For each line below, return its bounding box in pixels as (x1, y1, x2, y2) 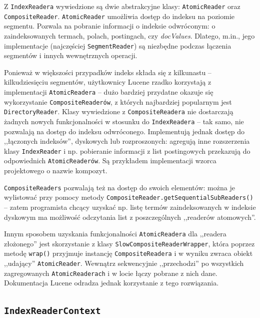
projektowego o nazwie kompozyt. (4, 165, 107, 176)
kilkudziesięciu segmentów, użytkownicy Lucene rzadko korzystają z (4, 77, 211, 87)
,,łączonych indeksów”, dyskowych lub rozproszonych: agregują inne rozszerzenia (4, 136, 250, 146)
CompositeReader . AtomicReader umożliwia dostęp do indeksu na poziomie (4, 11, 235, 21)
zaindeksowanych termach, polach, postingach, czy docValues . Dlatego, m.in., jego (4, 30, 255, 41)
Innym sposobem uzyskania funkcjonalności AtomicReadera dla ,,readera (4, 228, 226, 239)
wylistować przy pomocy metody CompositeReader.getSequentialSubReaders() (4, 192, 253, 202)
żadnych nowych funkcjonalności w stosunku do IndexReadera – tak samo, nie (4, 116, 244, 126)
